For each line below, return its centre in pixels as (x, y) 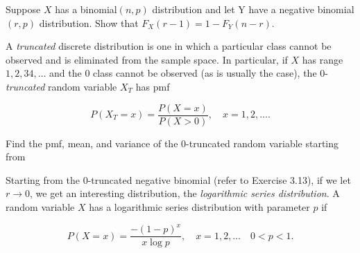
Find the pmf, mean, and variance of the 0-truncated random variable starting (172, 143)
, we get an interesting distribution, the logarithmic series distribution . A (185, 193)
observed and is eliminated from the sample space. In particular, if (147, 59)
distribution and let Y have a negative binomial (253, 9)
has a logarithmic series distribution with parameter (199, 207)
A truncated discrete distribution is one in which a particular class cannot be (169, 46)
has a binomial (86, 9)
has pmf (153, 86)
